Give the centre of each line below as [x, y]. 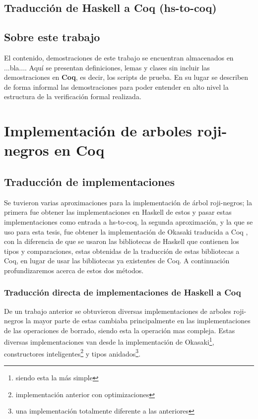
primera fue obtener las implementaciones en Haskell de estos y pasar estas [118, 212]
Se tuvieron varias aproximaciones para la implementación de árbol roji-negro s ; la [128, 202]
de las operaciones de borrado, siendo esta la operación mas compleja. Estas [120, 330]
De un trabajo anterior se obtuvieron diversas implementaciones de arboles [118, 311]
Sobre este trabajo [52, 37]
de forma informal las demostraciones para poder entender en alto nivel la [116, 87]
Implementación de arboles [98, 131]
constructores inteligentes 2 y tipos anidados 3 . [72, 353]
